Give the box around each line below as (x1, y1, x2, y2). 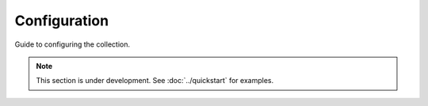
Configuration (14, 12, 109, 29)
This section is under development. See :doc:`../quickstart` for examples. (36, 76, 273, 85)
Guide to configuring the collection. (14, 40, 131, 49)
